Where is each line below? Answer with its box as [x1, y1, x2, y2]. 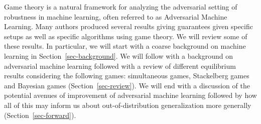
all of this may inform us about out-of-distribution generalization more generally [4, 99, 251, 110]
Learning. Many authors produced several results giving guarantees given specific [4, 21, 253, 32]
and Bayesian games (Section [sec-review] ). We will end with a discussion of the [4, 80, 250, 90]
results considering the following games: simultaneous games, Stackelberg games [4, 70, 249, 81]
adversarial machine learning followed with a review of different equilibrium [4, 60, 236, 71]
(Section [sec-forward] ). [4, 109, 76, 120]
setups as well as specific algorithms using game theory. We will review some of [4, 31, 247, 41]
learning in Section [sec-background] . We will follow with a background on [4, 50, 233, 61]
